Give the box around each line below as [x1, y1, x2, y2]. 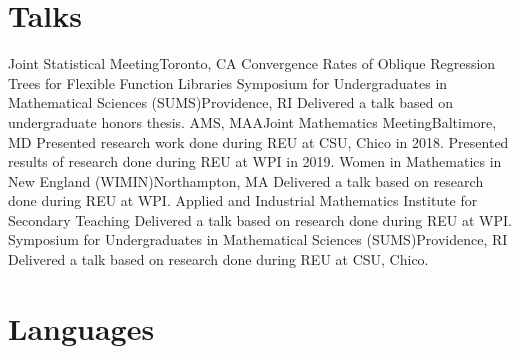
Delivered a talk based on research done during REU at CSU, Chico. [8, 249, 429, 270]
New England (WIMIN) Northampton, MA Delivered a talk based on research [8, 170, 484, 191]
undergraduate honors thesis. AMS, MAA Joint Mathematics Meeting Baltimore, [8, 111, 497, 132]
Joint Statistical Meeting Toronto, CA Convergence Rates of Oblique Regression [8, 53, 496, 74]
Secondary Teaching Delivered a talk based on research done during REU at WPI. [8, 209, 512, 230]
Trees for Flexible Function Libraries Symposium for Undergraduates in [8, 72, 448, 93]
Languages [8, 307, 155, 348]
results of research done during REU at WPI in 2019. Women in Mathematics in [8, 151, 502, 172]
